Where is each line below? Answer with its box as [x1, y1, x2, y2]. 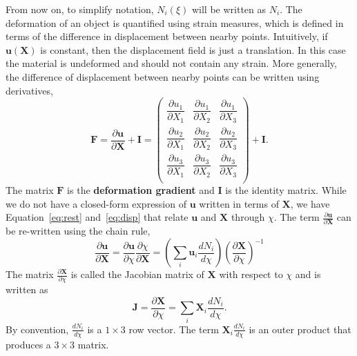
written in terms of [199, 196, 279, 210]
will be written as [191, 2, 267, 16]
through [231, 210, 265, 224]
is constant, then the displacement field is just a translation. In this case [40, 42, 346, 57]
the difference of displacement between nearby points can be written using [6, 69, 320, 83]
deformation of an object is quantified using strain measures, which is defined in [6, 15, 344, 30]
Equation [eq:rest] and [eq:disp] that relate [6, 210, 189, 224]
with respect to [219, 267, 283, 281]
